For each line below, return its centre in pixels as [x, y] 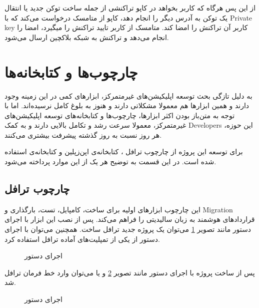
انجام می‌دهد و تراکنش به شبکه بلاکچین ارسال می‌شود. [87, 37]
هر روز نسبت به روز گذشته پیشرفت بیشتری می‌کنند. [83, 134]
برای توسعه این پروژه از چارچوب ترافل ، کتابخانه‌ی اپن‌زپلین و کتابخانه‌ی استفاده [124, 151]
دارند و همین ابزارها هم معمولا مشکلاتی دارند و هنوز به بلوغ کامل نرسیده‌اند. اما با [127, 105]
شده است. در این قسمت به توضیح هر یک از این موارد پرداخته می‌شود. [110, 162]
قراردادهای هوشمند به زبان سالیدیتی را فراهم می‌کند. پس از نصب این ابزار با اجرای [130, 219]
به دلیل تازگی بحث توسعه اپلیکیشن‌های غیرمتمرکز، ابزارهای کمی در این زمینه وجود [128, 95]
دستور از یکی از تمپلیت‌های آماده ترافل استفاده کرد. [82, 239]
